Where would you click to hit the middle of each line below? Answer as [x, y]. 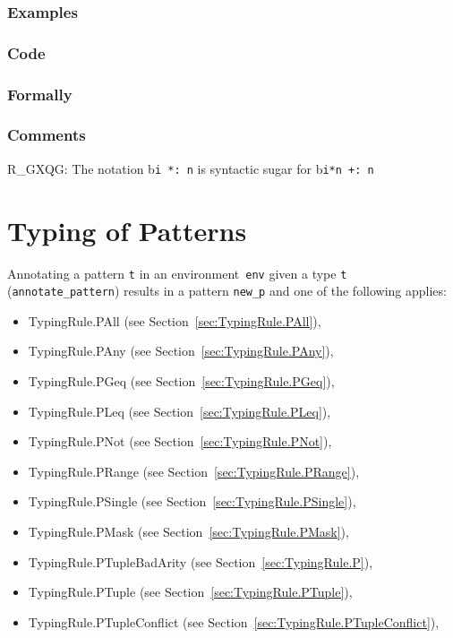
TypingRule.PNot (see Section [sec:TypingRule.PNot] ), [180, 441]
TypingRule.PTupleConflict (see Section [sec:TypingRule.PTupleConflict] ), [234, 621]
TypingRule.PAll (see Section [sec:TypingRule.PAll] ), [175, 320]
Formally [40, 94]
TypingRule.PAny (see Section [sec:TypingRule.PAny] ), [181, 351]
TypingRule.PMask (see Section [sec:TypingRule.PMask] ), [188, 531]
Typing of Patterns [127, 230]
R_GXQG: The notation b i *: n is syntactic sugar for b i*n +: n [191, 168]
